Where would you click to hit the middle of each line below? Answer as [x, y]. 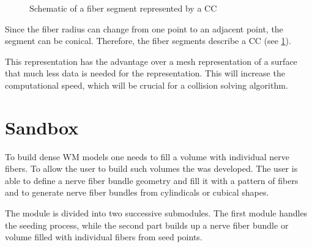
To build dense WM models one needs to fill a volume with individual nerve [147, 156]
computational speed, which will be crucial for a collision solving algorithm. [147, 85]
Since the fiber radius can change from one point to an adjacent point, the [144, 28]
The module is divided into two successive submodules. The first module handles [156, 213]
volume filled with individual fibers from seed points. [104, 237]
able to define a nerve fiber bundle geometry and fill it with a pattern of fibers [152, 180]
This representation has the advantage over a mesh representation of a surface [151, 61]
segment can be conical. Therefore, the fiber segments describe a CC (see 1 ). [148, 41]
